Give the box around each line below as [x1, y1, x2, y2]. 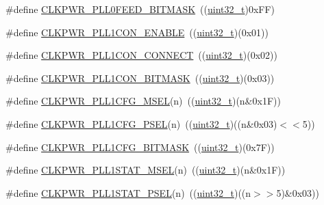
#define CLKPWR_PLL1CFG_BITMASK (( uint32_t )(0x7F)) [5, 139, 275, 154]
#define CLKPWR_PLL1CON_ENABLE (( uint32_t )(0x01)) [5, 25, 269, 39]
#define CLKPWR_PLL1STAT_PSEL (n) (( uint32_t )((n [5, 185, 251, 200]
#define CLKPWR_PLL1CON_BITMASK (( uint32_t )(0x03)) [5, 70, 275, 85]
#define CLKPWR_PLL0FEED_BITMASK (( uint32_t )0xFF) [5, 2, 275, 16]
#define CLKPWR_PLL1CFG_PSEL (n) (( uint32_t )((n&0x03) [5, 116, 277, 131]
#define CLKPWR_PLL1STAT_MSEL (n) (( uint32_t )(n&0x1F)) [5, 163, 286, 177]
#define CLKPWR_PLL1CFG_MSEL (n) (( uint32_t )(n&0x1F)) [5, 94, 281, 108]
